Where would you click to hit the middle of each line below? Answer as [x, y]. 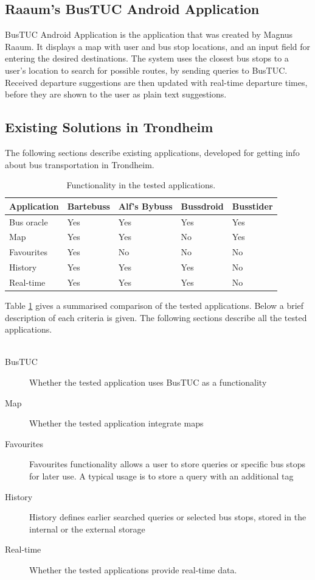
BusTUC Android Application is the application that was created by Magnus [149, 34]
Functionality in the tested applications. [141, 185]
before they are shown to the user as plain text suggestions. [116, 94]
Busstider [252, 206]
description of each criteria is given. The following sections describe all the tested [156, 317]
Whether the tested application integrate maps [116, 423]
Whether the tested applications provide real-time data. [133, 569]
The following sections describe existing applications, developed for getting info [152, 152]
